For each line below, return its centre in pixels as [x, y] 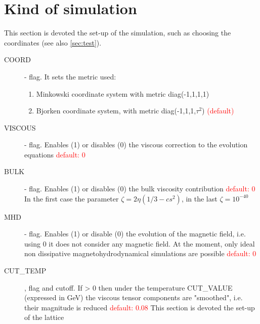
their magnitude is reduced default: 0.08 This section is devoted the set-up [140, 307]
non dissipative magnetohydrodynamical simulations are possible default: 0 [140, 253]
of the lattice [44, 317]
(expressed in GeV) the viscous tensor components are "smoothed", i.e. [134, 297]
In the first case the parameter [72, 198]
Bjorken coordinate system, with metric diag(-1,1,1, [116, 111]
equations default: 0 [55, 154]
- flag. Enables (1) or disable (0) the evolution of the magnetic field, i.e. [135, 234]
